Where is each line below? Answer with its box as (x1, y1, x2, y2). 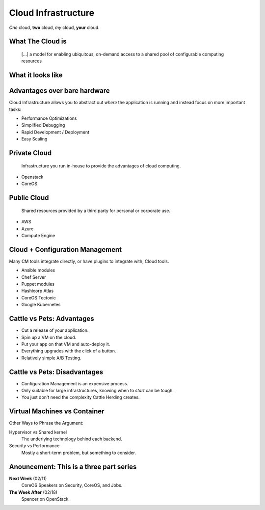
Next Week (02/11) (9, 475, 47, 481)
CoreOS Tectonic (21, 295, 56, 300)
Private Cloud (9, 149, 52, 157)
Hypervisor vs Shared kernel (9, 429, 67, 435)
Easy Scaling (21, 136, 48, 142)
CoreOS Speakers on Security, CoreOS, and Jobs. (21, 483, 123, 488)
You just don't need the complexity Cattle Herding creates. (21, 394, 140, 400)
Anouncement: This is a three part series (9, 462, 137, 471)
